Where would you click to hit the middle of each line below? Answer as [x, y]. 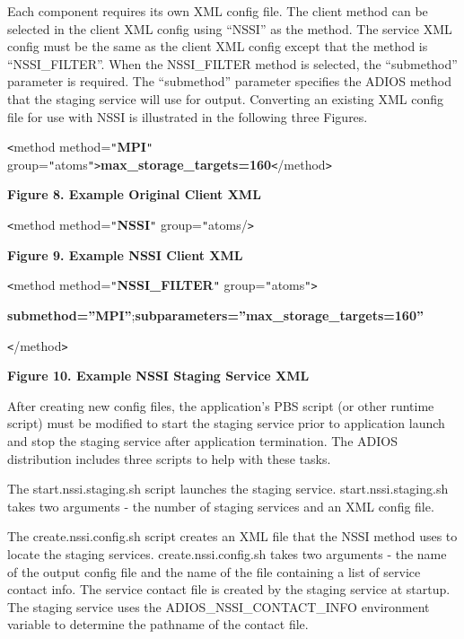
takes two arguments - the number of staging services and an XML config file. [221, 506]
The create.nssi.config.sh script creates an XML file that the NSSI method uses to [232, 536]
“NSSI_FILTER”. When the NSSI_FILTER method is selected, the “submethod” [232, 63]
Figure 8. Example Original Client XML [134, 194]
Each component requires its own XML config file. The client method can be [218, 11]
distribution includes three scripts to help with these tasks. [169, 458]
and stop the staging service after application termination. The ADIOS [202, 441]
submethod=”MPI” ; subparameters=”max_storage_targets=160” [215, 315]
